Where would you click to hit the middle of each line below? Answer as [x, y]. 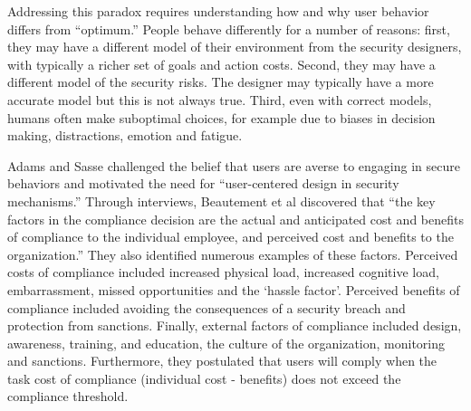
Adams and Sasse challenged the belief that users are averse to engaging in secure [234, 165]
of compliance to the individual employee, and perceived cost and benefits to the [231, 237]
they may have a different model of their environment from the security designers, [235, 47]
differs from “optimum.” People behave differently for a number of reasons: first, [229, 29]
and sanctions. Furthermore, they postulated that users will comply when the [222, 361]
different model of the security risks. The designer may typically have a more [221, 82]
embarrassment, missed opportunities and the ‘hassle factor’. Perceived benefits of [234, 289]
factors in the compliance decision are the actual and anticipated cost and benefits [235, 219]
